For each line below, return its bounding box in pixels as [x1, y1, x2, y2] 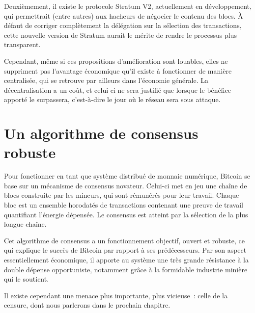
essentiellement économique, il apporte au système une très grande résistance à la [4, 255, 249, 264]
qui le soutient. [4, 274, 49, 284]
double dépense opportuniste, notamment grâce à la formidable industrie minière [4, 264, 248, 274]
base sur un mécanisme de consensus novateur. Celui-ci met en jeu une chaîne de [4, 180, 247, 190]
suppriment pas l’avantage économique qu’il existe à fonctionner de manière [4, 65, 232, 76]
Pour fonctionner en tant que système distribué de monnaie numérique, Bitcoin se [4, 171, 250, 181]
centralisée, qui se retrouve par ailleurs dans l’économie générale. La [4, 75, 209, 85]
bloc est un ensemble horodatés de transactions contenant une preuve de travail [4, 200, 244, 210]
